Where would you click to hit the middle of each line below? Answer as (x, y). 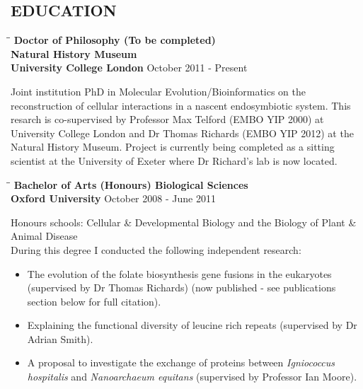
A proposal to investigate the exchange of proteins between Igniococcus (181, 362)
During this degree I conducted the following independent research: (156, 249)
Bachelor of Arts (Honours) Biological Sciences (131, 184)
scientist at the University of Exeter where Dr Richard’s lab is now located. (174, 160)
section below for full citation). (94, 301)
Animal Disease (44, 236)
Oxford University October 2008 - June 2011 (113, 198)
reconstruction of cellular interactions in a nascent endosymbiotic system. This (181, 105)
